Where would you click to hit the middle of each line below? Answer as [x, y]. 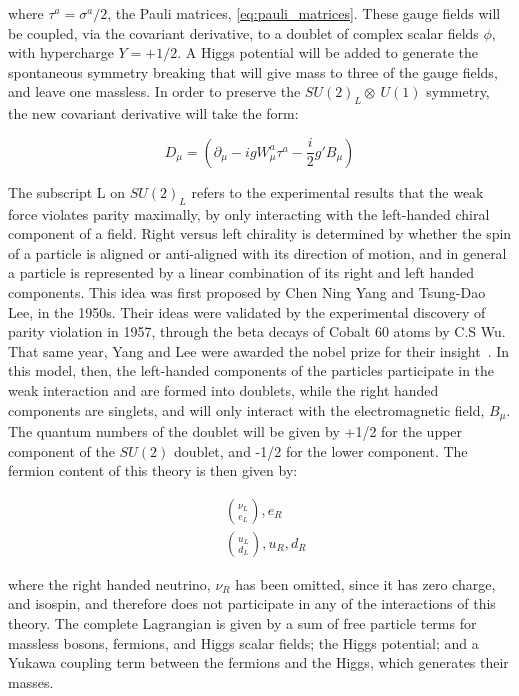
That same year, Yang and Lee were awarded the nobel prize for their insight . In [259, 350]
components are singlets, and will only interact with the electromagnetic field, [246, 409]
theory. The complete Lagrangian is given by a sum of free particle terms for [242, 622]
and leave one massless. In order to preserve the [154, 91]
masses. [31, 681]
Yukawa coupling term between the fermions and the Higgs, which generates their [258, 662]
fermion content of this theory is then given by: [153, 470]
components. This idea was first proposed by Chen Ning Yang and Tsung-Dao [247, 291]
